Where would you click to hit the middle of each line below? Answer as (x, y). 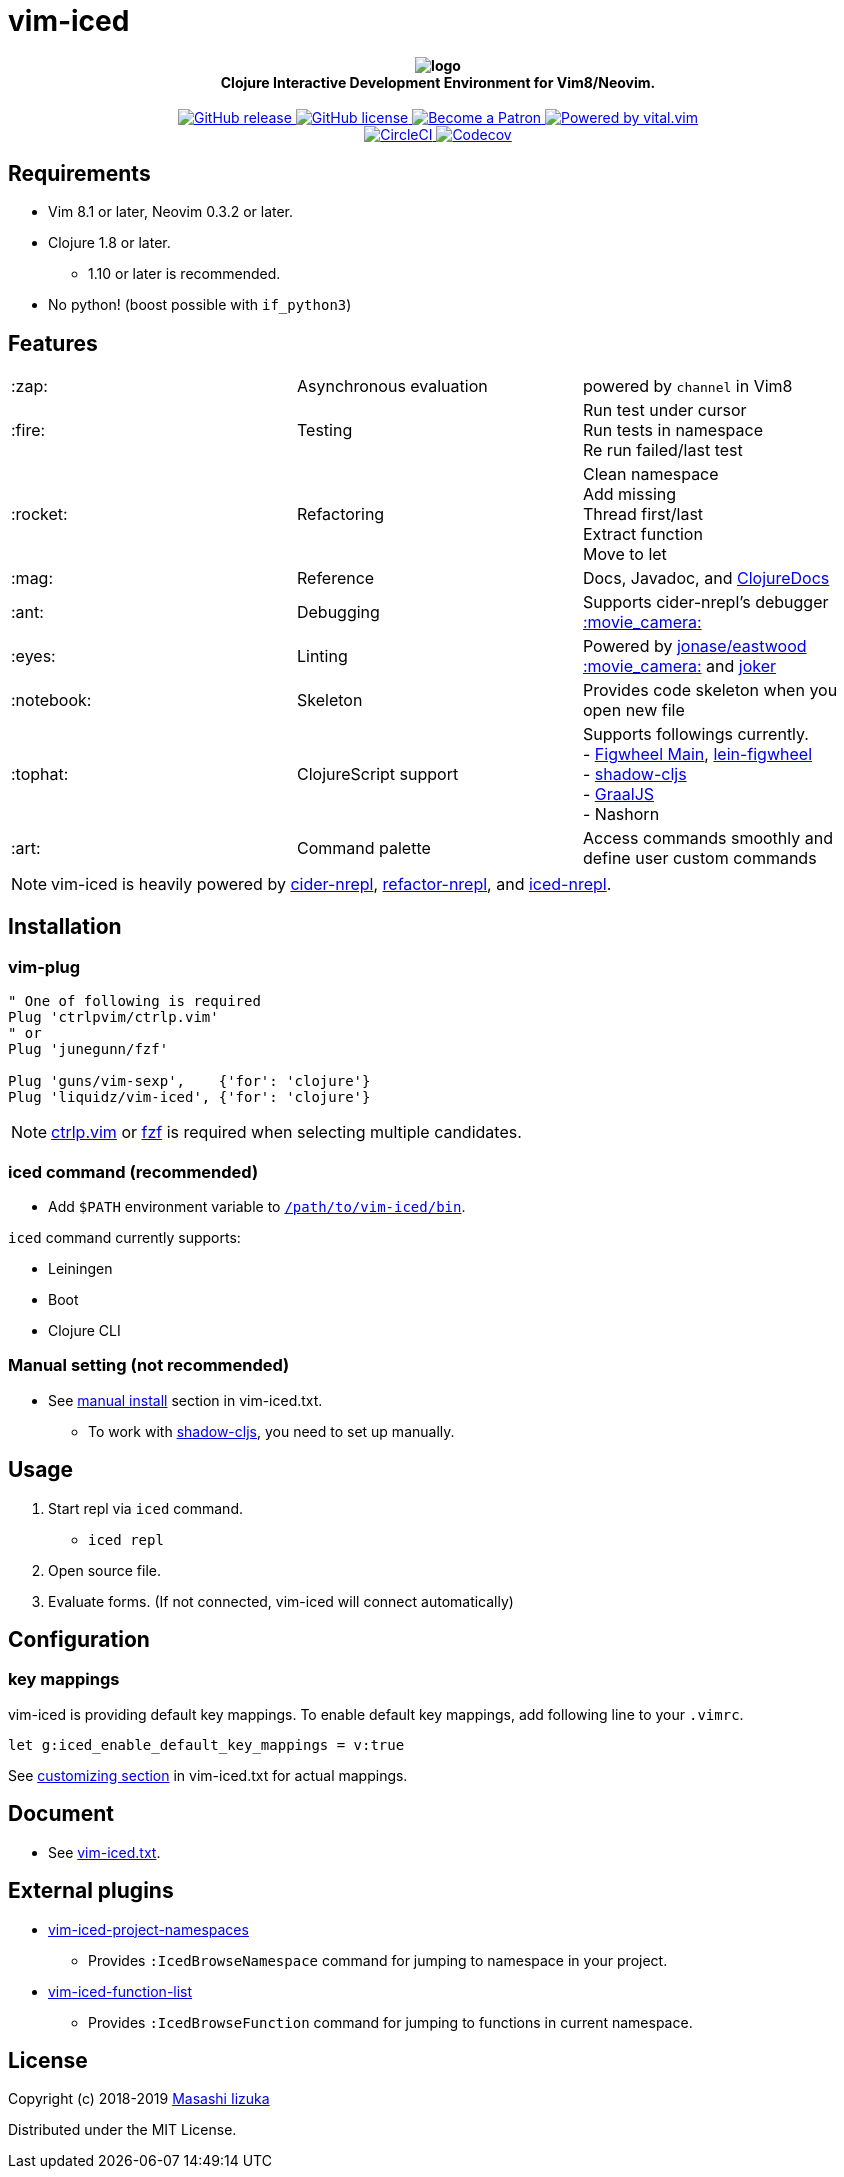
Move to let (624, 554)
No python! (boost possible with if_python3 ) (200, 305)
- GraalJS (618, 794)
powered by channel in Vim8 (687, 386)
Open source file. (105, 1570)
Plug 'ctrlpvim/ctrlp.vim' (113, 1017)
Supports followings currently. (695, 734)
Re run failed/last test (662, 450)
